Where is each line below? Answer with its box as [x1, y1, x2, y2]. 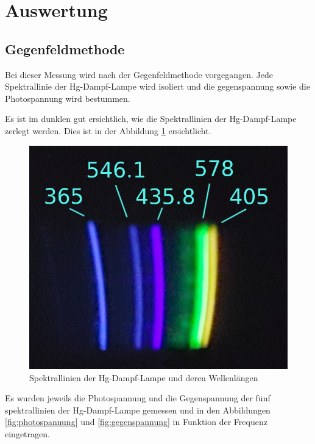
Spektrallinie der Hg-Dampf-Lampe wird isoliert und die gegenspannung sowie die [5, 80, 310, 93]
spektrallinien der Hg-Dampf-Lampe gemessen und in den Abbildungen [5, 403, 271, 416]
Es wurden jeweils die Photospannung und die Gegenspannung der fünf [5, 392, 271, 404]
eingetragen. [5, 427, 50, 440]
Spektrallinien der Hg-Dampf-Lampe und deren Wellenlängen [29, 371, 258, 384]
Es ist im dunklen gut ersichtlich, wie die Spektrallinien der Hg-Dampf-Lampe [5, 112, 297, 125]
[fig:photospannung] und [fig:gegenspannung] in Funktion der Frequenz [5, 415, 267, 428]
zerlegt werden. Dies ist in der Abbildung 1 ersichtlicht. [5, 124, 211, 137]
